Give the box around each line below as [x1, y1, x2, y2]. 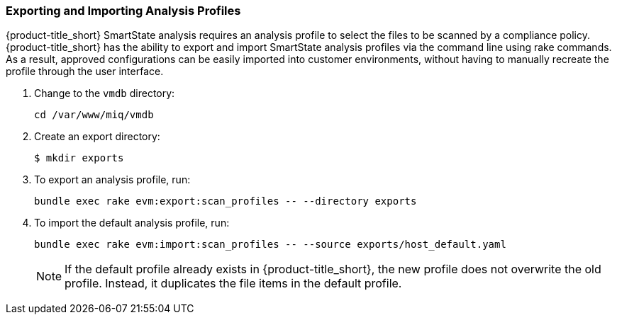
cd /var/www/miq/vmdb [34, 109, 154, 121]
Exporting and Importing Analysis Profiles [6, 4, 241, 18]
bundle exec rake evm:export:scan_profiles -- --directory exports [34, 195, 417, 207]
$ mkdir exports [34, 152, 124, 164]
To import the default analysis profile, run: [34, 217, 230, 229]
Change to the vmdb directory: [34, 87, 175, 100]
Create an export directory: [34, 130, 160, 143]
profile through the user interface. [6, 65, 164, 78]
